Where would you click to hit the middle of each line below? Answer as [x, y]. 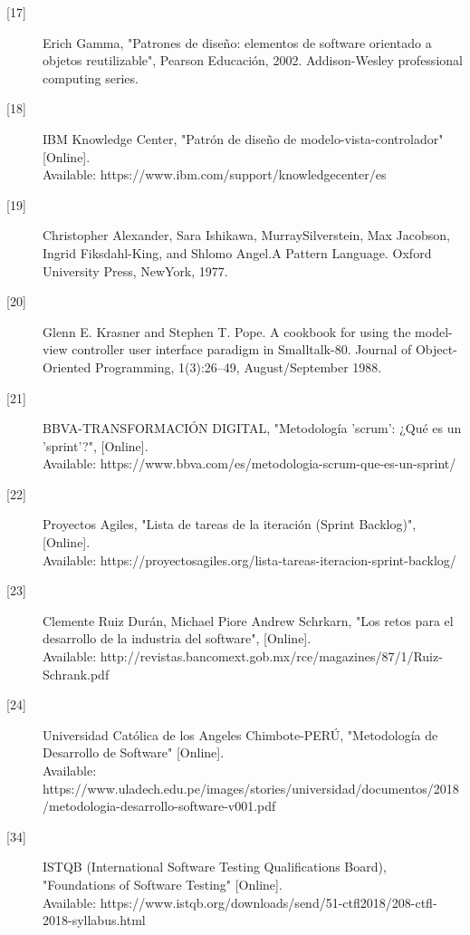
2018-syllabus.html [94, 920]
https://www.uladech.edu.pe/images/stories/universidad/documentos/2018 [251, 788]
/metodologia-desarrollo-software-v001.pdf [159, 806]
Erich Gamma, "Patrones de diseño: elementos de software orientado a [237, 42]
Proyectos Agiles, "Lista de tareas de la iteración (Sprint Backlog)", [230, 524]
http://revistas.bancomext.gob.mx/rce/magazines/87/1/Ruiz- [271, 656]
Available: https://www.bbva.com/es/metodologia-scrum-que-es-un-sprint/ [249, 463]
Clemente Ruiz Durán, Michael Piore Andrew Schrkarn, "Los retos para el [248, 620]
